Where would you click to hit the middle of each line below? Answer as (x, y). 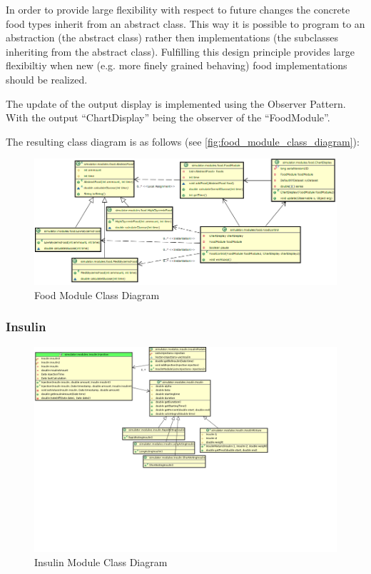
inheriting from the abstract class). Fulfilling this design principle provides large (181, 51)
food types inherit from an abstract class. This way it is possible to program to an (185, 23)
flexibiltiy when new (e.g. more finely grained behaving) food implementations (177, 65)
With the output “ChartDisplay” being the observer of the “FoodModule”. (168, 117)
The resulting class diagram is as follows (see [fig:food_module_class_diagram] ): (183, 141)
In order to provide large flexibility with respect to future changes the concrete (178, 9)
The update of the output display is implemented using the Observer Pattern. (176, 103)
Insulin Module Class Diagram (101, 562)
